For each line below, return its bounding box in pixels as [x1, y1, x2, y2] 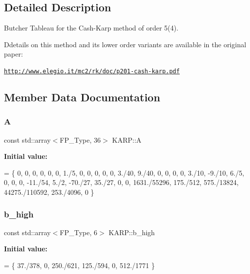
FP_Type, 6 [59, 227, 98, 237]
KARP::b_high [109, 227, 155, 237]
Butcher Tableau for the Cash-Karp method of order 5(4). [4, 23, 179, 33]
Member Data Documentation [4, 90, 161, 105]
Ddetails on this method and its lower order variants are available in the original [4, 39, 247, 49]
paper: [4, 49, 23, 59]
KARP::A [112, 134, 141, 145]
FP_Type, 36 [59, 134, 101, 145]
